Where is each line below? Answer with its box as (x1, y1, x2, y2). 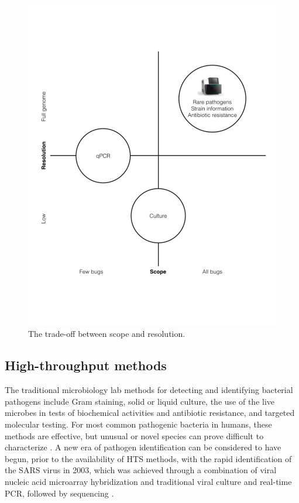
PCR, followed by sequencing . (5, 487, 114, 499)
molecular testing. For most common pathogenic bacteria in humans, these (5, 418, 272, 430)
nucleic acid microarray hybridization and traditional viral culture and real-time (5, 476, 292, 488)
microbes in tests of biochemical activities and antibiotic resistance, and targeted (5, 406, 295, 419)
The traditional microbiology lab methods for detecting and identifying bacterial (5, 384, 293, 396)
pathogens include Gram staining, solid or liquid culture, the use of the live (5, 395, 275, 407)
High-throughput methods (5, 356, 167, 374)
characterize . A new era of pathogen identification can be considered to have (5, 441, 281, 453)
